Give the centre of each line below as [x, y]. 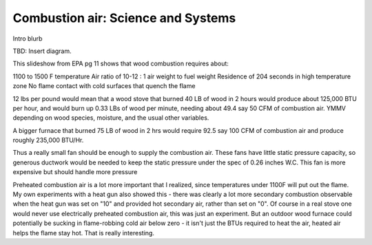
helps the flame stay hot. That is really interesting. [84, 233]
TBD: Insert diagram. [42, 51]
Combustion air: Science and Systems [124, 18]
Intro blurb [28, 39]
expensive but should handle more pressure [75, 172]
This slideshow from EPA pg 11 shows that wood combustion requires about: [121, 64]
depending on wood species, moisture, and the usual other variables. [111, 118]
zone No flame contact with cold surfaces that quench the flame [104, 86]
